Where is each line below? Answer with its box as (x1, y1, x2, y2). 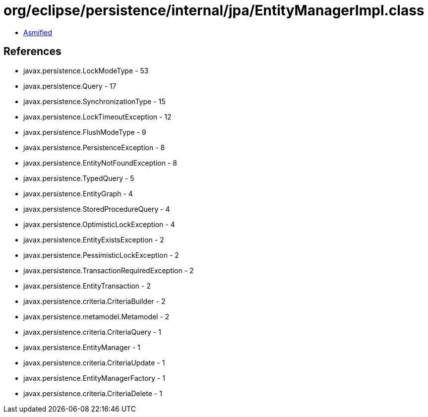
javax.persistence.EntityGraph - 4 (23, 189, 133, 198)
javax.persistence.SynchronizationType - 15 (23, 97, 166, 106)
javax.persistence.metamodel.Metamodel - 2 (23, 312, 170, 321)
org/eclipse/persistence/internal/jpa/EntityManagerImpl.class (3, 2, 425, 19)
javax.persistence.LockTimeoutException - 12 (23, 112, 172, 121)
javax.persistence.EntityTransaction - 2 (23, 281, 151, 290)
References (3, 45, 61, 58)
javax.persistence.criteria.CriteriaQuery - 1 (23, 327, 161, 336)
